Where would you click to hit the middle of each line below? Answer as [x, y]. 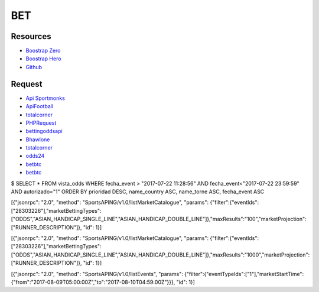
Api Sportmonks [45, 98]
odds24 [35, 156]
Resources [31, 36]
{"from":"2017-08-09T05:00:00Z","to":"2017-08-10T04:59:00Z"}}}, [93, 282]
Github [34, 67]
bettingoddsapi [44, 131]
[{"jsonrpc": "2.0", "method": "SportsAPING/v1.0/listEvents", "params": [97, 274]
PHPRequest [41, 123]
